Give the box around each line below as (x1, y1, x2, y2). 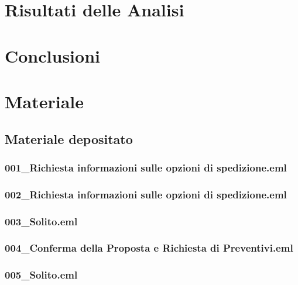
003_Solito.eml (5, 214, 78, 228)
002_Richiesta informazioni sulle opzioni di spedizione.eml (5, 187, 287, 201)
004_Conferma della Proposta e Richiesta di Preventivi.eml (5, 241, 293, 255)
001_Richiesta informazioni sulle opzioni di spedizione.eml (5, 160, 287, 174)
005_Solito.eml (5, 267, 78, 282)
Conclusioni (5, 43, 100, 67)
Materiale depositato (5, 129, 133, 147)
